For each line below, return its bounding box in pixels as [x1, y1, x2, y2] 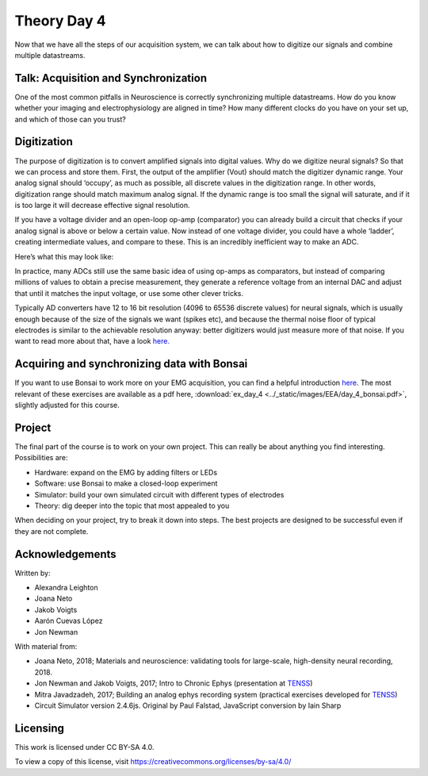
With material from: [14, 641, 78, 651]
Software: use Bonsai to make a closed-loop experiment [34, 478, 218, 488]
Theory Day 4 [14, 12, 106, 29]
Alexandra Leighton [34, 583, 98, 593]
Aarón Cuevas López [34, 616, 103, 626]
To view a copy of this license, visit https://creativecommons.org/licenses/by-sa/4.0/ [14, 757, 292, 766]
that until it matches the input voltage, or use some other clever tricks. [14, 288, 243, 298]
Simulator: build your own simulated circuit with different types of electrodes [34, 490, 285, 499]
